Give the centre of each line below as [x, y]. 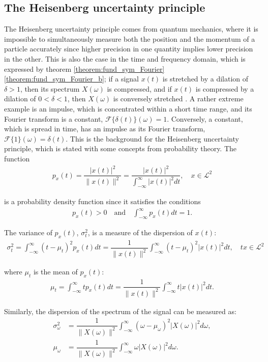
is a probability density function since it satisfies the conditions [102, 201]
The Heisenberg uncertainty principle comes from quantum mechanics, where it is [131, 29]
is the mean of [55, 272]
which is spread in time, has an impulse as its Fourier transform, [105, 129]
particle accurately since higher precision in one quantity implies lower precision [129, 49]
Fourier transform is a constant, [54, 118]
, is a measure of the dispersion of [140, 232]
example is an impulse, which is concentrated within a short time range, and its [128, 108]
